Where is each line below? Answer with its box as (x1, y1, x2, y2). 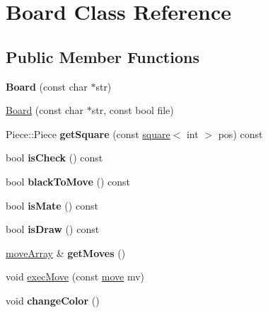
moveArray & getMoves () (6, 245, 126, 260)
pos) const (218, 126, 263, 141)
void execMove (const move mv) (6, 269, 145, 284)
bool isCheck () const (6, 150, 103, 165)
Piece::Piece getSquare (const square (6, 126, 170, 141)
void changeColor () (6, 292, 100, 307)
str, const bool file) (91, 103, 174, 118)
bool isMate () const (6, 198, 98, 212)
